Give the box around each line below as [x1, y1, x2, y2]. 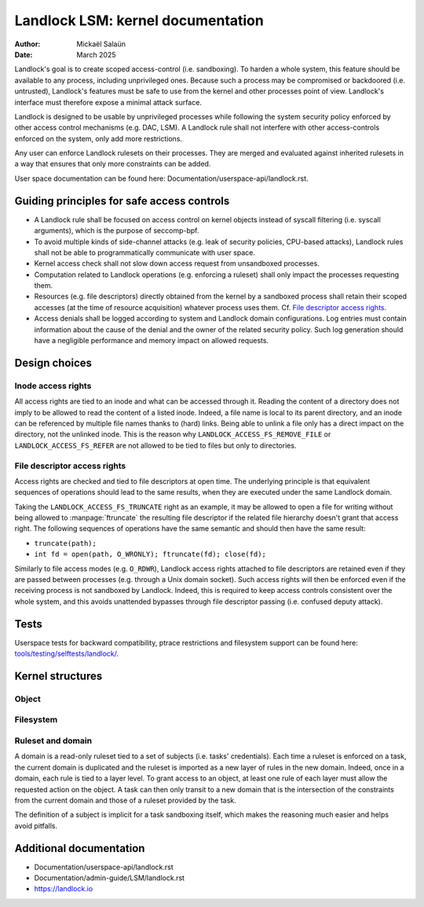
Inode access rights [14, 380, 92, 391]
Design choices [14, 356, 93, 369]
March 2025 [76, 49, 116, 59]
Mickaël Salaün [76, 39, 126, 49]
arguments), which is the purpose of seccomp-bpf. [34, 226, 199, 236]
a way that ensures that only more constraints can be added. [14, 159, 211, 169]
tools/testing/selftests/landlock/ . [14, 649, 119, 659]
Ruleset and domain [14, 735, 93, 746]
